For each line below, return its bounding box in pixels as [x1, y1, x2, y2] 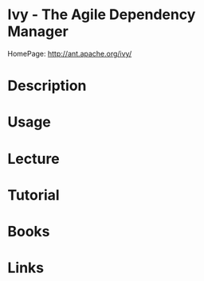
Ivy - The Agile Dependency [7, 6, 196, 24]
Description [7, 77, 87, 95]
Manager [7, 22, 69, 41]
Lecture [7, 150, 61, 168]
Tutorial [7, 185, 61, 204]
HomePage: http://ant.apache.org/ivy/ [7, 49, 132, 58]
